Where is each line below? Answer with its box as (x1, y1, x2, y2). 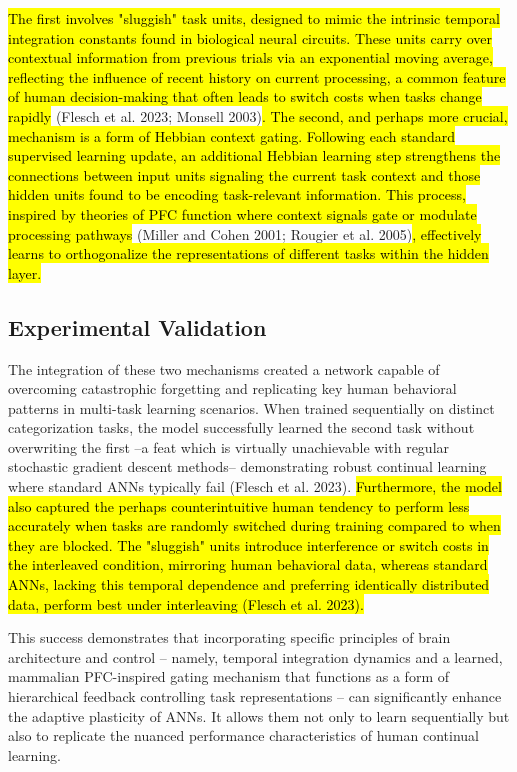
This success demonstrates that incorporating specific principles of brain (8, 627, 451, 648)
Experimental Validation (8, 311, 267, 342)
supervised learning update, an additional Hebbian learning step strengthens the (8, 145, 501, 166)
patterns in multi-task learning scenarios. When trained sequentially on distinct (8, 397, 495, 418)
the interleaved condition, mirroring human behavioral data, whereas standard (8, 554, 488, 575)
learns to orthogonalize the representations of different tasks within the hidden (8, 243, 489, 264)
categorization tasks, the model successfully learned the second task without (8, 417, 475, 438)
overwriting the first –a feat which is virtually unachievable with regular (8, 436, 450, 457)
